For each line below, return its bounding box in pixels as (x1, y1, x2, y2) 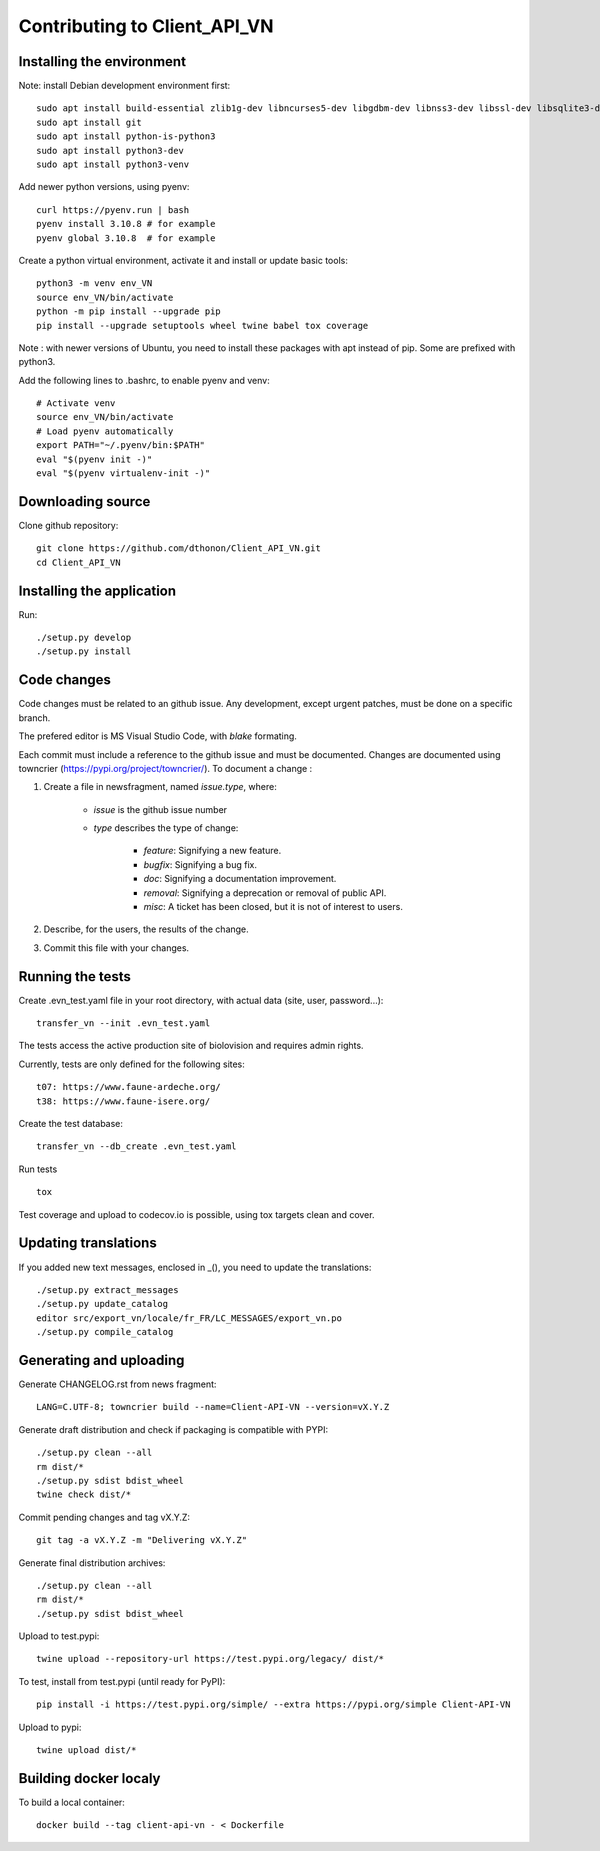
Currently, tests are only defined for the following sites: (18, 1058, 245, 1070)
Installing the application (18, 582, 177, 599)
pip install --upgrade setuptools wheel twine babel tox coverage (36, 320, 369, 331)
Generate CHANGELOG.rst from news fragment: (18, 1378, 217, 1390)
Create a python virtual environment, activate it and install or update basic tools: (18, 254, 349, 266)
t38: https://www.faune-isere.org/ (36, 1095, 211, 1107)
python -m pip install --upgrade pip (36, 306, 222, 317)
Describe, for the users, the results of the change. (43, 923, 249, 935)
